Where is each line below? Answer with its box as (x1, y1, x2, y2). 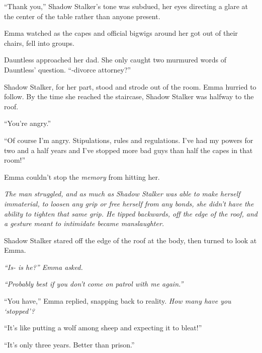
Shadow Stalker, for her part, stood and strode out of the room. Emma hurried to (4, 81, 256, 92)
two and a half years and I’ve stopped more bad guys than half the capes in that (4, 145, 253, 155)
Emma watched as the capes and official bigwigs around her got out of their (4, 28, 238, 38)
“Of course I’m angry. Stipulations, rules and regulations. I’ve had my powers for (4, 134, 253, 145)
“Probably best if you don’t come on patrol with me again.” (4, 278, 184, 289)
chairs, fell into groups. (4, 37, 74, 48)
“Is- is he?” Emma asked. (4, 261, 83, 272)
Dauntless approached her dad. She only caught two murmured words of (4, 54, 227, 65)
